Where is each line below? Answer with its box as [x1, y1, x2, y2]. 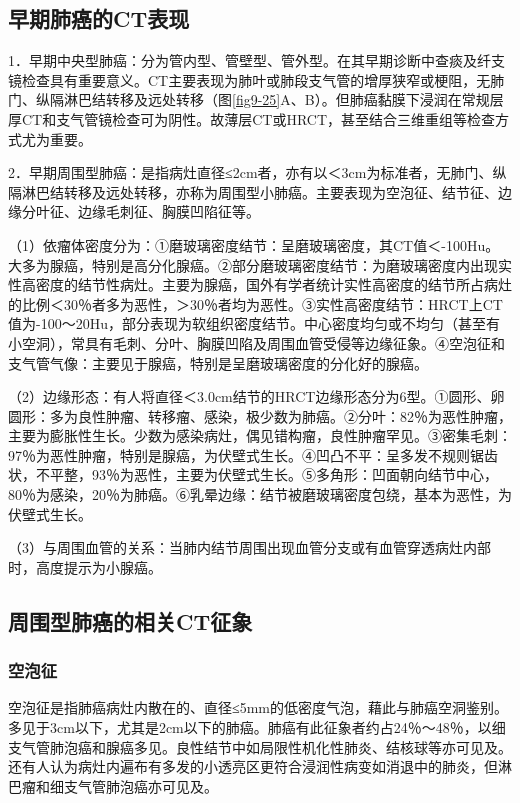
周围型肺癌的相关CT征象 [8, 605, 253, 636]
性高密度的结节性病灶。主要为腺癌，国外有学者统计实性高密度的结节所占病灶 [8, 274, 512, 295]
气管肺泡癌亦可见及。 [77, 775, 218, 796]
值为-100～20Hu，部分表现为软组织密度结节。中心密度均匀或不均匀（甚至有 [8, 313, 500, 334]
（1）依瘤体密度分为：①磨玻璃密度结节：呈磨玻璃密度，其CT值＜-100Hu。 [8, 234, 500, 255]
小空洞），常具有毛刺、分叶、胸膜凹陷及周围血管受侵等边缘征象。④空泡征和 [8, 332, 505, 353]
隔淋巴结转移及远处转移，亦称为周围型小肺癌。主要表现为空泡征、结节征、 [8, 181, 498, 202]
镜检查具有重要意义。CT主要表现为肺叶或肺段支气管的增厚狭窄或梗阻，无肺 [8, 69, 505, 90]
